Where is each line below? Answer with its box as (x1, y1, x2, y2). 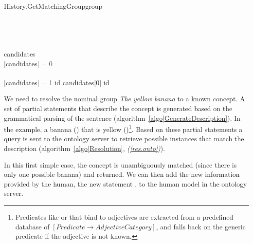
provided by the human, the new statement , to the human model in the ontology (4, 178, 247, 188)
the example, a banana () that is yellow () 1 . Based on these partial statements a (4, 123, 243, 134)
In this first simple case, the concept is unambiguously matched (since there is (4, 159, 237, 169)
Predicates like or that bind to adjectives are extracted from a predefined (15, 211, 234, 222)
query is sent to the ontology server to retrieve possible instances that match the (4, 133, 244, 144)
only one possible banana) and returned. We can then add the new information (4, 169, 240, 179)
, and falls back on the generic (156, 221, 246, 231)
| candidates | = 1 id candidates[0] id (4, 77, 109, 87)
